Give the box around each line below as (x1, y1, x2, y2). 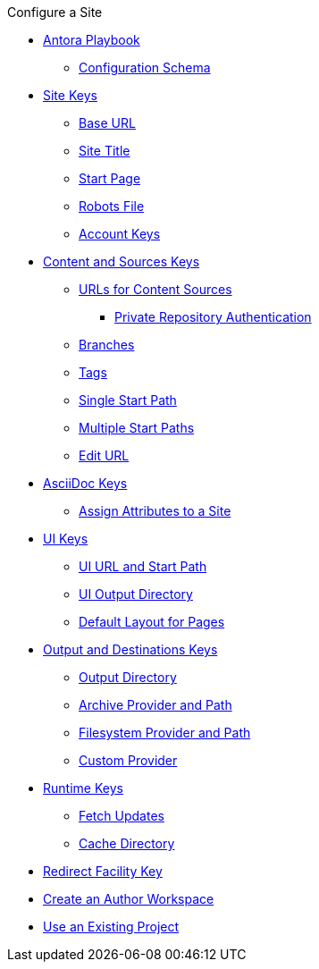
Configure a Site (7, 4, 103, 20)
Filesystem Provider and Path (79, 725, 251, 740)
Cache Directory (79, 836, 175, 851)
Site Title (79, 143, 130, 158)
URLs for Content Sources (79, 282, 232, 297)
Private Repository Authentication (114, 309, 312, 324)
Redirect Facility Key (43, 864, 163, 879)
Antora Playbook (43, 32, 140, 47)
